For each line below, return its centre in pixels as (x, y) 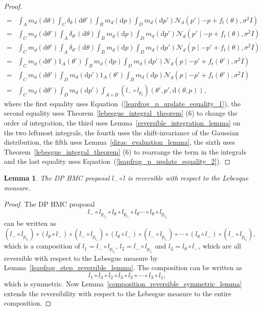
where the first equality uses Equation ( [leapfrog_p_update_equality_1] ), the (122, 103)
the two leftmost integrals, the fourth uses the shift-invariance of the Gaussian (121, 132)
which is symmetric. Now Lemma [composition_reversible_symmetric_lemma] (123, 284)
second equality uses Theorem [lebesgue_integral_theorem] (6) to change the (121, 113)
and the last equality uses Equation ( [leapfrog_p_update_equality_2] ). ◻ (117, 161)
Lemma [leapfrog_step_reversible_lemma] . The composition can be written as (123, 267)
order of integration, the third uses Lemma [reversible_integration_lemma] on (122, 122)
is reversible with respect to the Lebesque (188, 177)
